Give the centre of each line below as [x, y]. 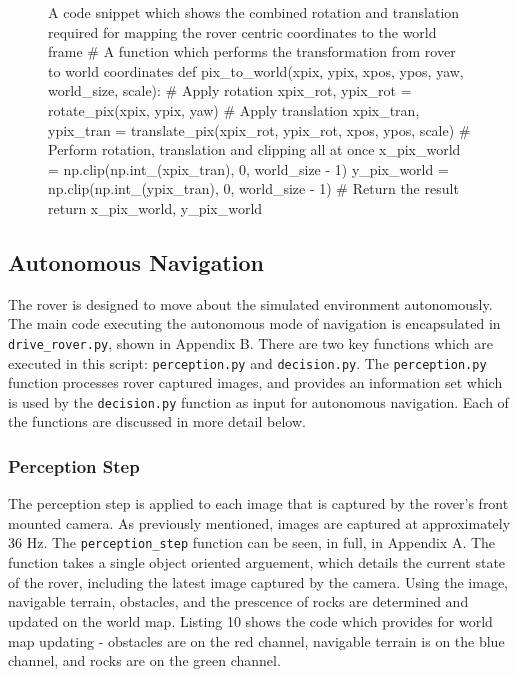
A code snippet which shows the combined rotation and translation [254, 12]
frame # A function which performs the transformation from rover [252, 51]
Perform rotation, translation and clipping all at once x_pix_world [254, 149]
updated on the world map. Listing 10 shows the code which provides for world [250, 620]
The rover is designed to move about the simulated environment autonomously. [250, 303]
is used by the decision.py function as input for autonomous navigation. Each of [258, 401]
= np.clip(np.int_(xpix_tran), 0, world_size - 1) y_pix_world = [248, 168]
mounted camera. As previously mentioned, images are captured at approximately [259, 522]
